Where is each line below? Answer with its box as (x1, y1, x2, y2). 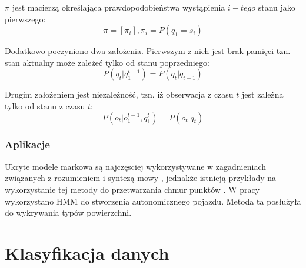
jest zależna (242, 88, 284, 101)
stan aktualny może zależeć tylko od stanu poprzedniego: (5, 56, 209, 68)
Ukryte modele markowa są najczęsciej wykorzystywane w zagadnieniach (5, 160, 267, 172)
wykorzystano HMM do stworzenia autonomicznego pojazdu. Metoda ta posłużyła (5, 195, 301, 207)
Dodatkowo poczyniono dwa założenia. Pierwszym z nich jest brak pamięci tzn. (5, 45, 291, 57)
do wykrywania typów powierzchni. (5, 206, 132, 219)
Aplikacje (5, 137, 50, 152)
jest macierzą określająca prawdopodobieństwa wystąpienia (12, 1, 225, 13)
